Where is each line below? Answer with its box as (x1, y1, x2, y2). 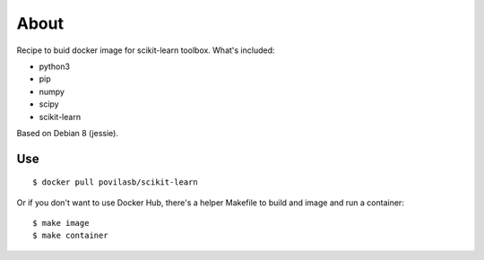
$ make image (32, 218, 90, 229)
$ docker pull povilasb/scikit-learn (32, 178, 199, 187)
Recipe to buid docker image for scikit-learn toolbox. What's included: (16, 45, 275, 56)
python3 (39, 61, 71, 72)
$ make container (32, 230, 108, 241)
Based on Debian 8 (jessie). (16, 127, 118, 138)
